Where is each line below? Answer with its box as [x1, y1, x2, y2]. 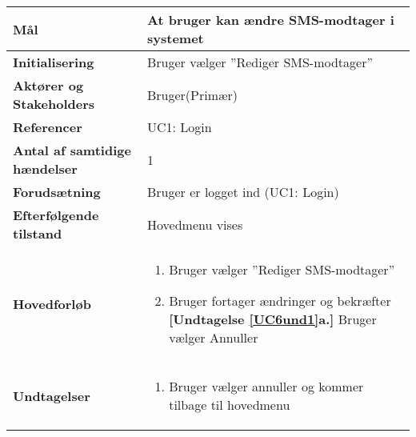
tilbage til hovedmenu [169, 395, 290, 414]
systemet [147, 29, 204, 47]
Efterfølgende [13, 206, 99, 224]
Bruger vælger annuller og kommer [169, 377, 364, 395]
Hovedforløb [13, 294, 91, 313]
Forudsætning [13, 182, 101, 201]
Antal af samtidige [13, 141, 131, 159]
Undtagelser [13, 386, 90, 405]
